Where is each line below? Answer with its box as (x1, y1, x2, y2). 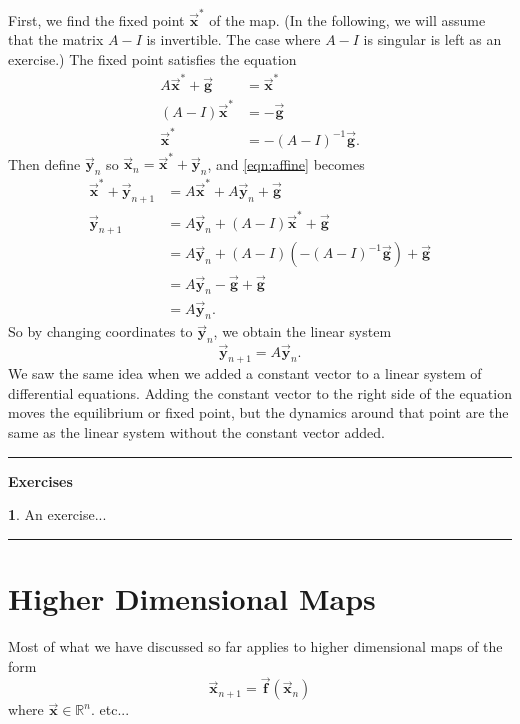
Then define (8, 153, 81, 174)
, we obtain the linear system (213, 321, 392, 342)
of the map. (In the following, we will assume (209, 9, 486, 30)
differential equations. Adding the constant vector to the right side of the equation (8, 382, 512, 403)
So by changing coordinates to (8, 321, 193, 342)
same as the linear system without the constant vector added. (8, 422, 385, 443)
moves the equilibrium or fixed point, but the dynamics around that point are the (8, 402, 509, 423)
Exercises (8, 470, 73, 491)
